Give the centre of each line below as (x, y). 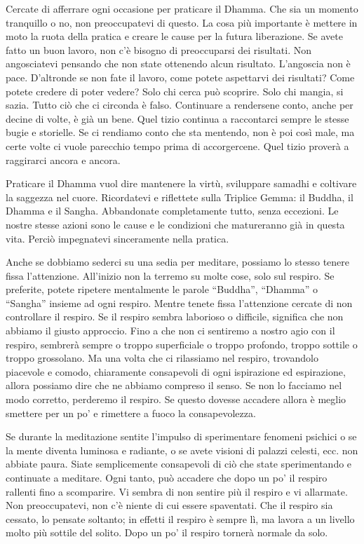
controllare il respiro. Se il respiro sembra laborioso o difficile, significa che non (175, 317)
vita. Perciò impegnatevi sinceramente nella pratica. (117, 238)
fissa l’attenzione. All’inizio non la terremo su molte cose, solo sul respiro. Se (170, 275)
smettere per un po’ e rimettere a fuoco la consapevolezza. (131, 413)
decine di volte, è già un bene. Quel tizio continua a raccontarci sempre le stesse (177, 118)
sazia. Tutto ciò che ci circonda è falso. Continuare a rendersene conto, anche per (180, 105)
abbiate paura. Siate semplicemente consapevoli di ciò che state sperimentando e (179, 464)
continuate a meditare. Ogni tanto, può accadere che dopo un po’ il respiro (167, 477)
